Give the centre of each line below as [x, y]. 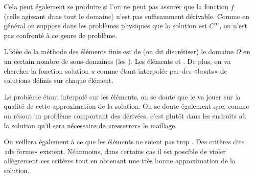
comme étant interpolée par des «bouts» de [162, 70]
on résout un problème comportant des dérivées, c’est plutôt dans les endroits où [125, 115]
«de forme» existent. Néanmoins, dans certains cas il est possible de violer [115, 151]
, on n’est [233, 26]
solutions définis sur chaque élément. [59, 80]
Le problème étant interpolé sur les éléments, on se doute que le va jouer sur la [122, 96]
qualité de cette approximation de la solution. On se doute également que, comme [127, 106]
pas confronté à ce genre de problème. [61, 35]
